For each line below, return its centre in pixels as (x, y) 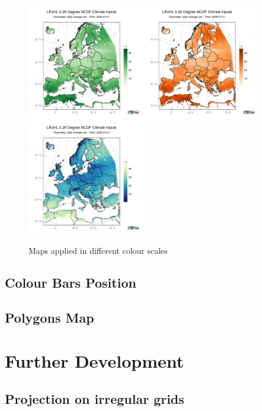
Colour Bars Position (71, 282)
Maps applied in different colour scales (98, 250)
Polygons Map (49, 317)
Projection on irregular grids (95, 398)
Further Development (95, 361)
